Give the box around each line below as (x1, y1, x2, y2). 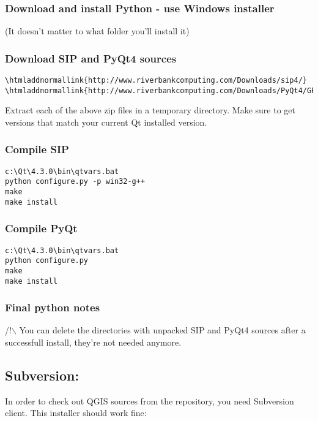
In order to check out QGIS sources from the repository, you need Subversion (5, 394, 294, 407)
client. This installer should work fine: (5, 406, 147, 419)
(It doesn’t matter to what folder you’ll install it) (5, 25, 190, 37)
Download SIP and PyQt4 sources (5, 50, 177, 66)
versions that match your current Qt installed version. (5, 115, 207, 128)
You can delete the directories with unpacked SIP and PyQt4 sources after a (19, 324, 306, 336)
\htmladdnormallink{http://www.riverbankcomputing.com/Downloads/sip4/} (5, 76, 307, 85)
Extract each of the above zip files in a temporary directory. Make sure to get (5, 104, 296, 116)
